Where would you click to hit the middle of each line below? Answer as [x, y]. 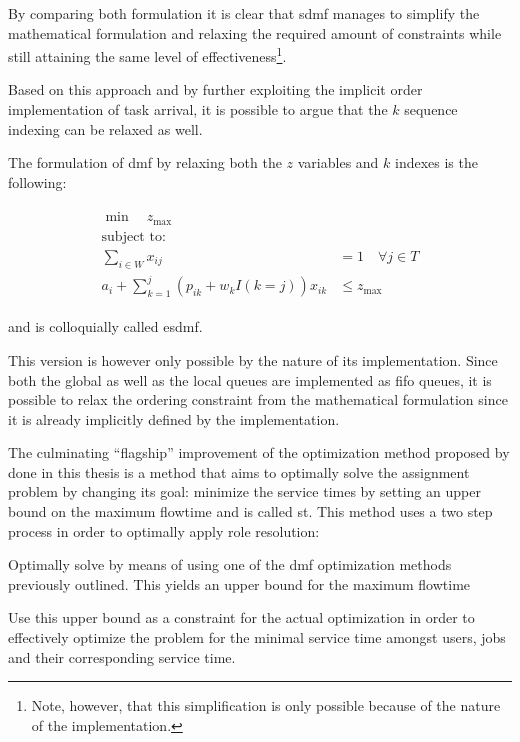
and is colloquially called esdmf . [105, 326]
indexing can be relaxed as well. [105, 128]
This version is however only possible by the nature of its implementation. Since [253, 359]
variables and [338, 162]
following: [37, 181]
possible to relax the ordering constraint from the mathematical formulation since [258, 399]
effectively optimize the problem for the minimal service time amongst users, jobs [257, 637]
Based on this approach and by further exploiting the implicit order [215, 89]
